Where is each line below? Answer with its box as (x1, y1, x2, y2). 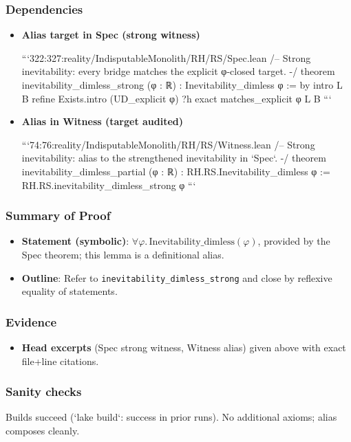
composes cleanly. (6, 423, 80, 438)
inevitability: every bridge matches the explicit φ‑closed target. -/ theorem (21, 64, 335, 78)
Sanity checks (6, 383, 82, 400)
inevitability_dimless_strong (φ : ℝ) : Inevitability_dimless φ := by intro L (21, 78, 343, 91)
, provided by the (257, 234, 330, 248)
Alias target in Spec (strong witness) (21, 27, 200, 42)
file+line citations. (21, 353, 99, 368)
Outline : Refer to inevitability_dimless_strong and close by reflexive (21, 270, 332, 285)
